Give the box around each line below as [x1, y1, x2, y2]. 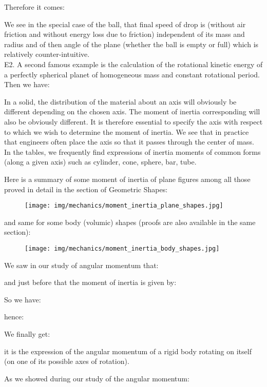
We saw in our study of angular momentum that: [4, 259, 159, 270]
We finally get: [4, 328, 50, 339]
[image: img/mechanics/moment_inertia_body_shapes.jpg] [25, 245, 220, 252]
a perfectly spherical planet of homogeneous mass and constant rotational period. [4, 69, 260, 79]
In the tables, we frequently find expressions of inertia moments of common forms [4, 146, 261, 157]
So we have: [4, 294, 41, 304]
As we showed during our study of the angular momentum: [4, 373, 189, 383]
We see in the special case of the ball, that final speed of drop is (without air [4, 18, 246, 29]
